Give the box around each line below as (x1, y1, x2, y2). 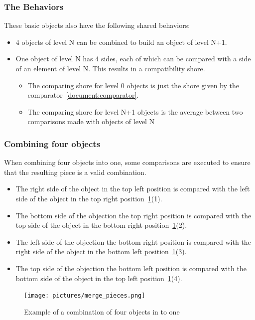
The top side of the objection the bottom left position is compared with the (15, 263, 247, 273)
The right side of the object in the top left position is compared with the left (15, 183, 250, 194)
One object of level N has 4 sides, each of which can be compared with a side (15, 53, 251, 64)
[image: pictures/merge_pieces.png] (24, 292, 145, 300)
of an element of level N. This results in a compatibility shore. (15, 63, 205, 73)
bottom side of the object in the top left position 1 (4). (15, 273, 182, 283)
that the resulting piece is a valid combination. (4, 166, 146, 177)
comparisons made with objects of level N (27, 116, 155, 127)
